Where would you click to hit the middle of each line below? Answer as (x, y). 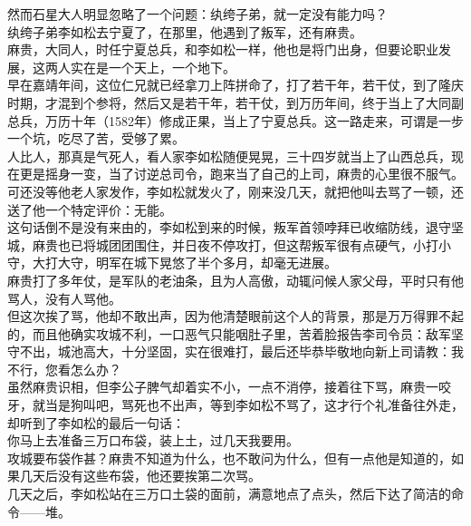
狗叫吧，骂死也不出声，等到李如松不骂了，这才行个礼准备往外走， (267, 405)
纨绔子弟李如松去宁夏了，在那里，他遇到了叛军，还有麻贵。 (185, 31)
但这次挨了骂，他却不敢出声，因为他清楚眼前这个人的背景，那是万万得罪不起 (235, 316)
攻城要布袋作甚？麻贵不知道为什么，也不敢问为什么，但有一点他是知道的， (229, 458)
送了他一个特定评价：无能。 (90, 209)
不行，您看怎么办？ (64, 369)
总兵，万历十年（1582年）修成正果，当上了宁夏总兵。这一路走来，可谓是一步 (235, 120)
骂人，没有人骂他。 (64, 298)
